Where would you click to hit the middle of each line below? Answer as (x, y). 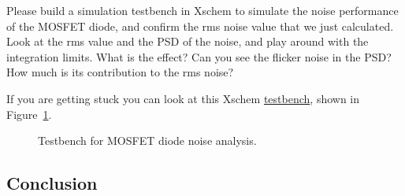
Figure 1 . (29, 114)
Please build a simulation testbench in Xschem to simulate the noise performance (202, 10)
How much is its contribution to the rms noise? (120, 72)
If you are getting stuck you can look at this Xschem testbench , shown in (183, 98)
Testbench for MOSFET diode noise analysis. (147, 141)
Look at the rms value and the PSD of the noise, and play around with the (188, 41)
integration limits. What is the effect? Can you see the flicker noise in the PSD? (199, 56)
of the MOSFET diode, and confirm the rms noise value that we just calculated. (200, 26)
